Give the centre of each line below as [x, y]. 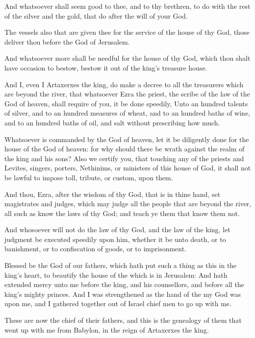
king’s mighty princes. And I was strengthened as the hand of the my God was [123, 294]
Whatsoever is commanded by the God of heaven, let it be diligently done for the [127, 139]
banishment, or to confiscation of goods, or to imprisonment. [96, 249]
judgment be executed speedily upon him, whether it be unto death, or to [115, 239]
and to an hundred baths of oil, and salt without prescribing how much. [112, 122]
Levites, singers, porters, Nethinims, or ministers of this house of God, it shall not [128, 168]
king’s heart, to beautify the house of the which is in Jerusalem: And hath [116, 275]
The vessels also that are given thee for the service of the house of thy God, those [127, 32]
